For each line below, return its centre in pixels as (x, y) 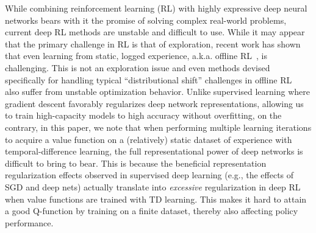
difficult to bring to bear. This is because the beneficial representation (136, 163)
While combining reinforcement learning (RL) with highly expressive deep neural (156, 8)
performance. (29, 222)
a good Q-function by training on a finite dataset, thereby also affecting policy (152, 211)
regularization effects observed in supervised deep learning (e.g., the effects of (149, 175)
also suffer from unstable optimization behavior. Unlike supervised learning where (157, 92)
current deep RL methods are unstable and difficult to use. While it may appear (155, 32)
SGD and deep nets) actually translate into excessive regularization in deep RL (153, 186)
